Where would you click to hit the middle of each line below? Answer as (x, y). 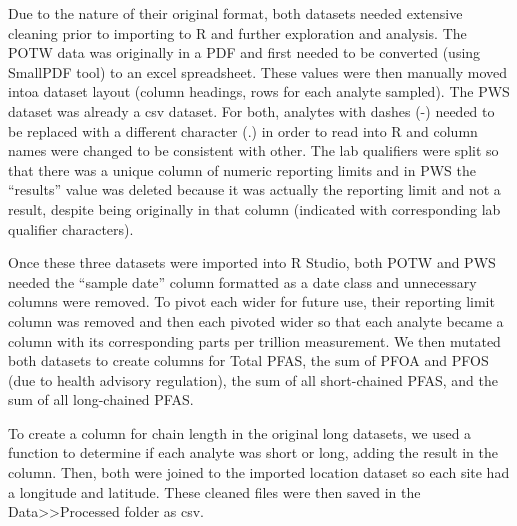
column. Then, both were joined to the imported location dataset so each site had (259, 472)
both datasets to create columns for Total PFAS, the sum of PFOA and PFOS (248, 360)
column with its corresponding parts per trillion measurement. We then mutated (254, 340)
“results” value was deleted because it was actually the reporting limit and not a (254, 189)
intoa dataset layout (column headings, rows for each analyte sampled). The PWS (259, 91)
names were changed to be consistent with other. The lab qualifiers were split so (253, 150)
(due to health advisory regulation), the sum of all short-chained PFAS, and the (253, 379)
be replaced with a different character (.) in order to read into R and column (243, 130)
